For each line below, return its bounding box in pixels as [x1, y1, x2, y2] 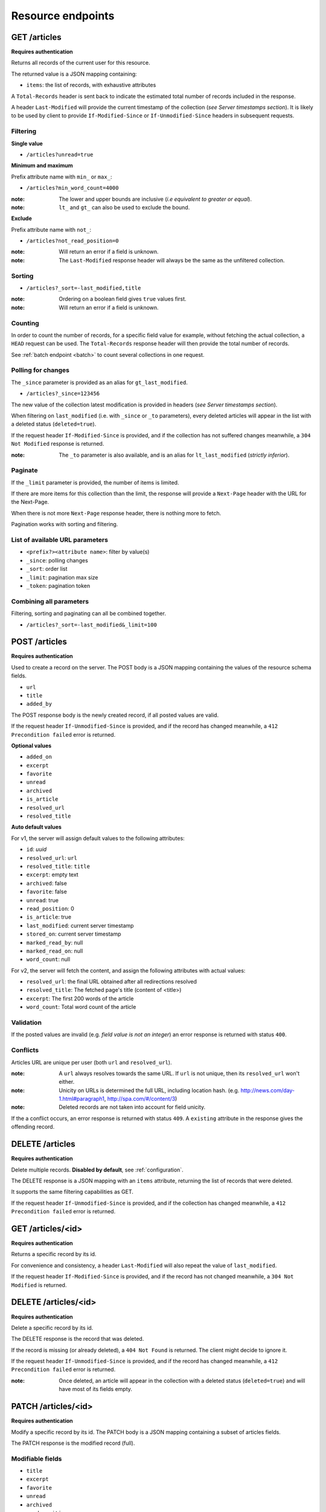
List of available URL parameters [11, 536, 109, 544]
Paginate [11, 466, 38, 475]
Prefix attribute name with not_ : [11, 226, 92, 233]
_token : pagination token [26, 582, 91, 589]
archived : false [26, 879, 68, 887]
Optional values [11, 741, 52, 749]
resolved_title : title [26, 862, 91, 870]
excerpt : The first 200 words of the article [26, 995, 134, 1002]
